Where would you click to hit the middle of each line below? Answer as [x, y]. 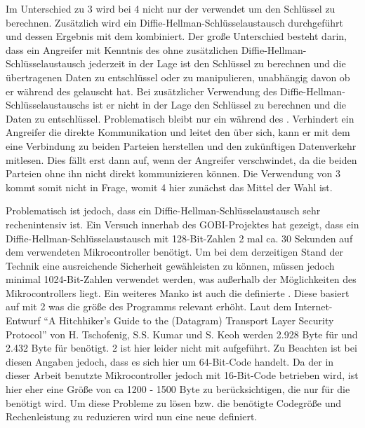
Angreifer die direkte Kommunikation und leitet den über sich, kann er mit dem [178, 132]
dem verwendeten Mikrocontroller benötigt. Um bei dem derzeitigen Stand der [174, 252]
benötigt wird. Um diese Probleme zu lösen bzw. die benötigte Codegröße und [174, 402]
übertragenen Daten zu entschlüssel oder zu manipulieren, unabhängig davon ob [178, 77]
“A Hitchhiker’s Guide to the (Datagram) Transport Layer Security [189, 320]
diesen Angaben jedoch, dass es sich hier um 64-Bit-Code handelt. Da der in [170, 361]
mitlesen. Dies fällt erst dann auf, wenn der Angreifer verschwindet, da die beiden [181, 159]
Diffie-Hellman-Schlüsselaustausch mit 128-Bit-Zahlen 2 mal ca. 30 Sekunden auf [179, 238]
